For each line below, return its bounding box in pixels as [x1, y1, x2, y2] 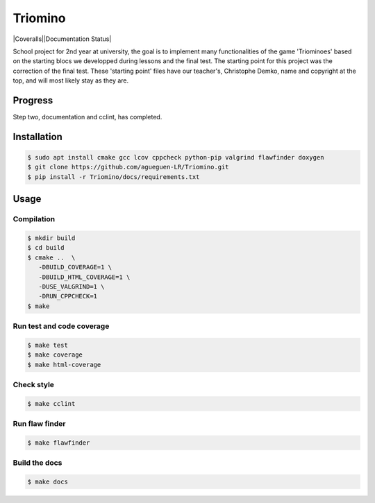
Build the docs [12, 458, 62, 468]
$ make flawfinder [27, 438, 90, 447]
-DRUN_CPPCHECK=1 [38, 292, 97, 300]
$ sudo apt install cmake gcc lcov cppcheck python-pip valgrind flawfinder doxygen [27, 153, 324, 162]
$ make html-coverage [27, 361, 101, 368]
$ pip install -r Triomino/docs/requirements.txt [27, 173, 200, 180]
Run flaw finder [12, 419, 66, 429]
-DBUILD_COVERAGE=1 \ [38, 264, 112, 271]
